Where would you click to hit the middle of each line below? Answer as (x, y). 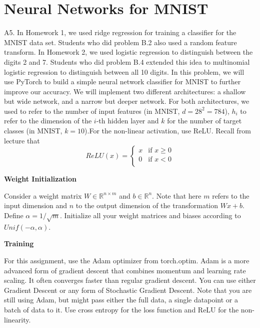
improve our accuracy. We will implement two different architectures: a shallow (125, 91)
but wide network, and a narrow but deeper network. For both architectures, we (127, 101)
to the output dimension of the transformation (147, 205)
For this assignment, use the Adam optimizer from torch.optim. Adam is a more (127, 260)
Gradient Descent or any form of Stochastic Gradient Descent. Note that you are (128, 290)
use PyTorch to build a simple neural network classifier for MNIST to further (122, 81)
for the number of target (204, 121)
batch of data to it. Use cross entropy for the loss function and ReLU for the (121, 309)
